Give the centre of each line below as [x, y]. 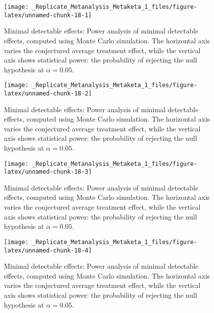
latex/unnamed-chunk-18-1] [48, 15]
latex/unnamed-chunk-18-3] [48, 172]
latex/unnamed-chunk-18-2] [48, 93]
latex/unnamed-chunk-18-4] [48, 250]
